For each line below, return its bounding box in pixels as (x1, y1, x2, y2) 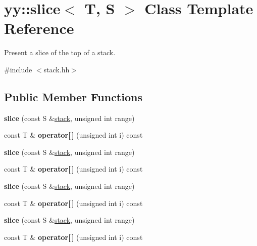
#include (4, 64, 32, 74)
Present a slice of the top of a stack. (4, 47, 116, 58)
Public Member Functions (4, 89, 142, 104)
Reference (4, 18, 74, 38)
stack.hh (43, 64, 70, 74)
